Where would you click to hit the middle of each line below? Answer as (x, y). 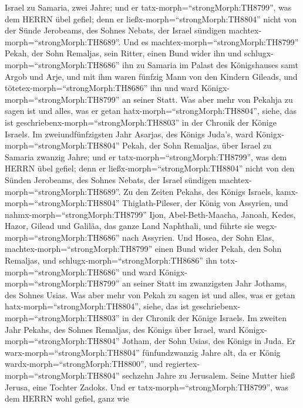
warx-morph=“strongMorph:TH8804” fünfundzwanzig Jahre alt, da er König (143, 352)
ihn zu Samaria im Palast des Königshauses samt (210, 64)
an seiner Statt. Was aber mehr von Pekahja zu (208, 99)
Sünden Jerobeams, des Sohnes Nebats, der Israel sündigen (111, 179)
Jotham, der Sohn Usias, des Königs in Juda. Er (209, 341)
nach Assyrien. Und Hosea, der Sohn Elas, (198, 237)
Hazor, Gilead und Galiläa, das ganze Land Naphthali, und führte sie (129, 226)
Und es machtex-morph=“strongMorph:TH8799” (211, 41)
